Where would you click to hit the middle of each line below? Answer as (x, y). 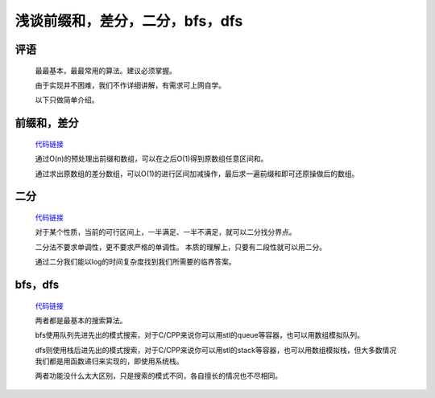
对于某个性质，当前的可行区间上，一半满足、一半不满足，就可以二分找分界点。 (166, 232)
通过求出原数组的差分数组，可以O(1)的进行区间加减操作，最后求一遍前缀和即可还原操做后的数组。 (197, 174)
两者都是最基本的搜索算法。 (81, 320)
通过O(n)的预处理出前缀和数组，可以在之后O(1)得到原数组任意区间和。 (151, 159)
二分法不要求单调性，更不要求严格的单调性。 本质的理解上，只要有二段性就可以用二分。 (180, 247)
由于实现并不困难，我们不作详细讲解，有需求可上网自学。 (130, 85)
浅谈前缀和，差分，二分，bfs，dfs (129, 21)
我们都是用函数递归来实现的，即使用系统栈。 (109, 361)
